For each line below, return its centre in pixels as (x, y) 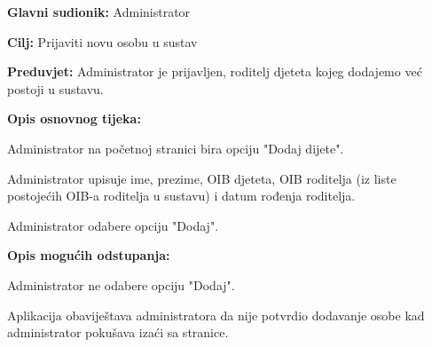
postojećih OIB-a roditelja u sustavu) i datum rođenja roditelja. (181, 196)
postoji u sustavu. (55, 88)
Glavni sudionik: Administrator (99, 12)
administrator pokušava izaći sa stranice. (118, 332)
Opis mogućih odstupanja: (89, 255)
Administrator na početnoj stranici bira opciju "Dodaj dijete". (176, 148)
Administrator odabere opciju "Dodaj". (113, 225)
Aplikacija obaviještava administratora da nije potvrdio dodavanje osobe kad (216, 315)
